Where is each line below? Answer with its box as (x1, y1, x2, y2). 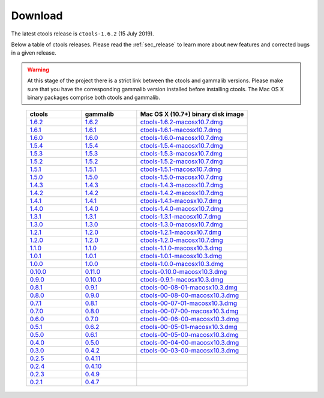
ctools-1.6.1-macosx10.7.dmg (140, 126, 221, 134)
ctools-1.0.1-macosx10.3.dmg (140, 252, 222, 261)
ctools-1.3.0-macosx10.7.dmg (140, 220, 223, 229)
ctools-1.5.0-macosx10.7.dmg (140, 173, 223, 181)
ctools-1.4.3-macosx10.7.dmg (140, 181, 223, 189)
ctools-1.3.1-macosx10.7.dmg (140, 213, 221, 221)
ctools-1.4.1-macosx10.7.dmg (140, 197, 222, 205)
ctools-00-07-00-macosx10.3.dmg (140, 307, 239, 315)
